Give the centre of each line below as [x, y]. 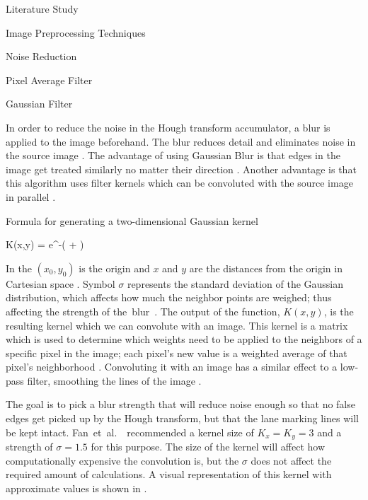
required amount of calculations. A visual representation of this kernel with [169, 474]
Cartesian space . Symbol [61, 283]
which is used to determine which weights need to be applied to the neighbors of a [184, 339]
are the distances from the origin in [266, 268]
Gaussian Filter [39, 104]
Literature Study [42, 8]
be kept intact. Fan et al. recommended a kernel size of [130, 432]
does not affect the [291, 460]
